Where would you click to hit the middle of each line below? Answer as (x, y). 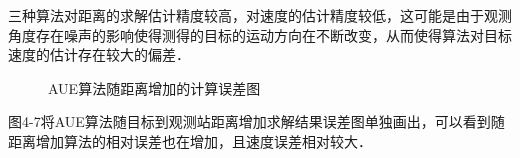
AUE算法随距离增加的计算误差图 (154, 87)
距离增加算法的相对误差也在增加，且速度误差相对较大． (190, 140)
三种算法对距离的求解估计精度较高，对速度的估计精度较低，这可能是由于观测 (260, 15)
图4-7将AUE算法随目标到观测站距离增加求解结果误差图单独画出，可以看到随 (256, 121)
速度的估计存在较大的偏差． (99, 54)
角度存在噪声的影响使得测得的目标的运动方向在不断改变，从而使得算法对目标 (260, 34)
